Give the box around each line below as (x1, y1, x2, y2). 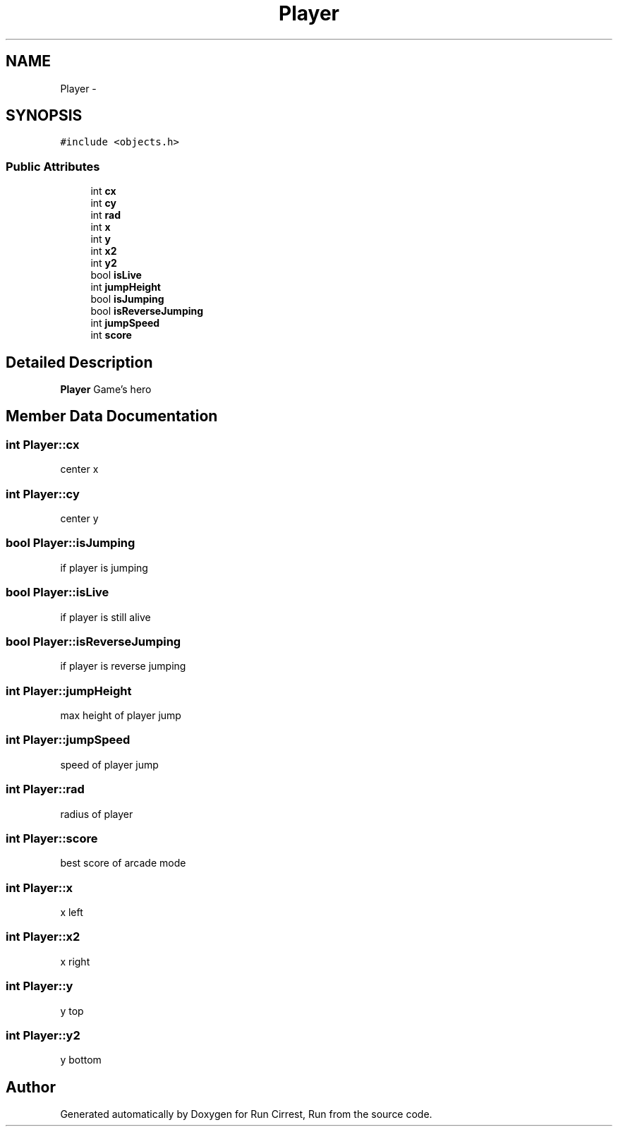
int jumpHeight (90, 281, 161, 294)
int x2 (90, 245, 117, 258)
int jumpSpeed (90, 317, 160, 330)
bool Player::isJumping (6, 536, 135, 550)
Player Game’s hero (60, 383, 152, 396)
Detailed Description (6, 353, 153, 371)
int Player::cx (6, 437, 80, 452)
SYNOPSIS (6, 107, 83, 125)
